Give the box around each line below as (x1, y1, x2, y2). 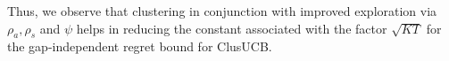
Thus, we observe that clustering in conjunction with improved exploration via (7, 2, 437, 19)
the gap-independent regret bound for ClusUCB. (7, 37, 272, 56)
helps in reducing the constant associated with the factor (76, 19, 387, 37)
